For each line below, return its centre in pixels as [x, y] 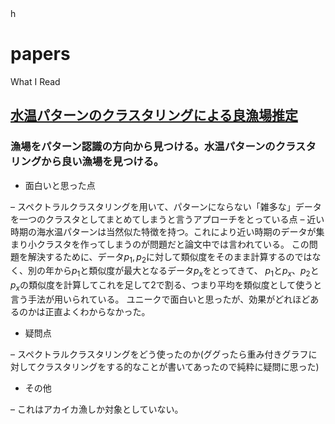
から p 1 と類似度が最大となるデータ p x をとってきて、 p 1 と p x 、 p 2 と [186, 272]
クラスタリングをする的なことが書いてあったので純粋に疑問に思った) [178, 367]
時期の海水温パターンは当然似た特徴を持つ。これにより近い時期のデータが [163, 231]
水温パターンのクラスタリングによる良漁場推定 [154, 115]
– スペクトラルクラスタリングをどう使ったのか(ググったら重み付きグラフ [159, 354]
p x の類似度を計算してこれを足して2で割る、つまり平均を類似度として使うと [166, 286]
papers [40, 54]
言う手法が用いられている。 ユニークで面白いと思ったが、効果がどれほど [160, 299]
